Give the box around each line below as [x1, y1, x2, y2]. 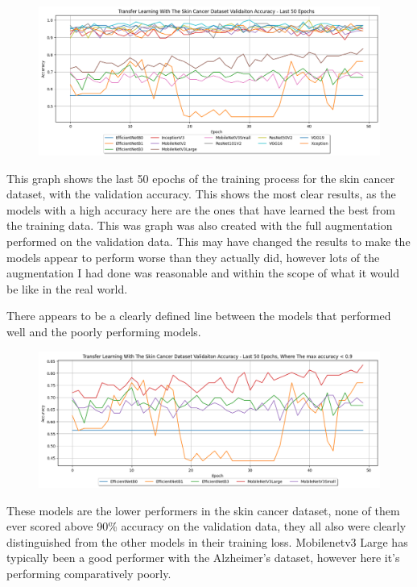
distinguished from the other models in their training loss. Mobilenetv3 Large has [6, 533, 408, 550]
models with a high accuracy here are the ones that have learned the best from [6, 201, 395, 218]
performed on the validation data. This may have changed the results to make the [6, 233, 411, 250]
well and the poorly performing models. [6, 323, 201, 340]
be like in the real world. [6, 280, 128, 297]
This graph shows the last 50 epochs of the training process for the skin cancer [6, 169, 395, 186]
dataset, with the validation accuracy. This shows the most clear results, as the [6, 185, 396, 202]
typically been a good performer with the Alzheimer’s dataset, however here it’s [6, 549, 400, 566]
